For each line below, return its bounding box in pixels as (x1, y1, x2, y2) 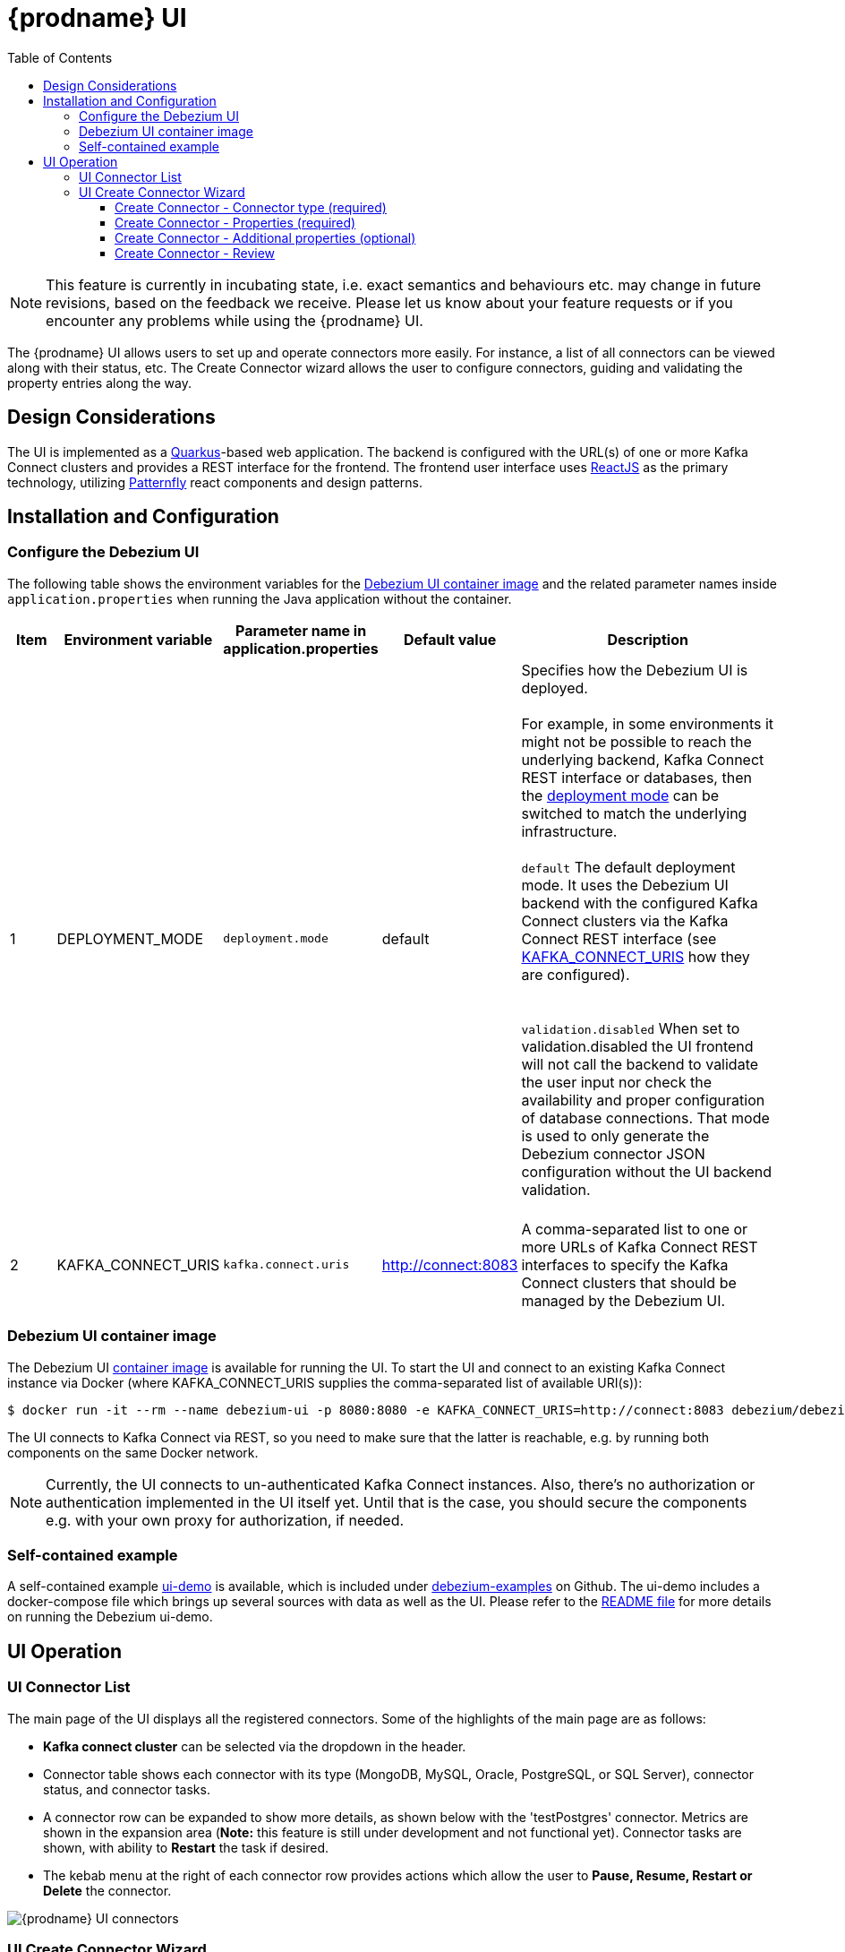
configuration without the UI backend (521, 1162, 772, 1181)
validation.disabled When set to (521, 1019, 740, 1037)
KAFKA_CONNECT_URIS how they (521, 947, 750, 966)
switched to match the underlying (521, 804, 747, 822)
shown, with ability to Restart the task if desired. (43, 1839, 329, 1855)
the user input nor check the (521, 1072, 712, 1091)
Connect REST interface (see (521, 929, 717, 948)
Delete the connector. (43, 1882, 172, 1898)
